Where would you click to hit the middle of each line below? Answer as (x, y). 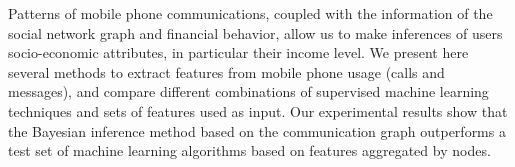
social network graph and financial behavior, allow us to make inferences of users (255, 32)
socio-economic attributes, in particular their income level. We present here (238, 52)
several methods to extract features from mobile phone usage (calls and (226, 71)
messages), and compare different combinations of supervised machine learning (248, 91)
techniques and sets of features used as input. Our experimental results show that (258, 110)
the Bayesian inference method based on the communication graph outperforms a (257, 130)
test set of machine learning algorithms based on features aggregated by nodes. (249, 150)
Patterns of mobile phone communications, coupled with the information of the (250, 13)
